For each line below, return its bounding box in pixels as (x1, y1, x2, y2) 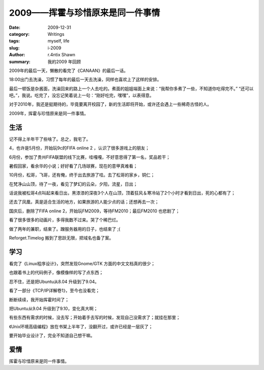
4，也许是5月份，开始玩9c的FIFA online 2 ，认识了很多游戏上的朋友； (9, 145, 150, 151)
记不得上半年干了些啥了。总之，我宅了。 (9, 136, 90, 142)
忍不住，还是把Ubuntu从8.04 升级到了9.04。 (9, 278, 100, 284)
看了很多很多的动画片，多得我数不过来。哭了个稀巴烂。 (9, 217, 121, 223)
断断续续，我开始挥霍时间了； (9, 297, 69, 302)
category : (9, 31, 30, 37)
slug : (9, 45, 20, 51)
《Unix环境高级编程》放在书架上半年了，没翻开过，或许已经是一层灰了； (9, 324, 154, 329)
